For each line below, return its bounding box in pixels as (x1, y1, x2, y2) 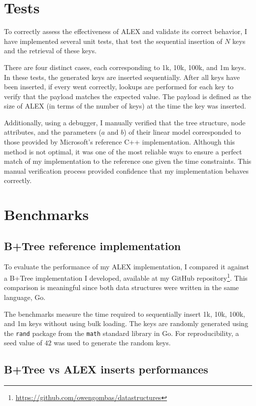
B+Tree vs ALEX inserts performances (4, 362, 208, 377)
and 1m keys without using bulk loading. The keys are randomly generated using (4, 318, 248, 329)
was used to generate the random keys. (54, 337, 171, 348)
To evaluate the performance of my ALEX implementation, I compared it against (4, 261, 249, 271)
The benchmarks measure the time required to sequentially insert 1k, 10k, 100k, (4, 308, 245, 319)
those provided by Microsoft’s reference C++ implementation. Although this (4, 137, 235, 147)
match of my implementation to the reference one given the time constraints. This (4, 156, 252, 166)
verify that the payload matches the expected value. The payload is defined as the (4, 91, 251, 101)
